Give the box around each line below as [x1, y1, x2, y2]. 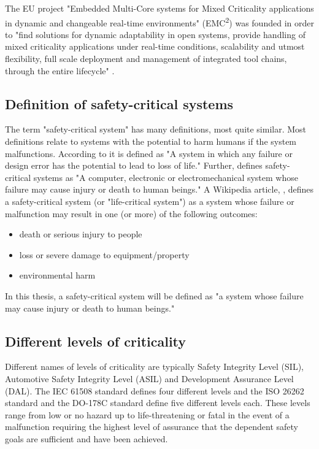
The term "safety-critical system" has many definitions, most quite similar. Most [5, 123, 307, 136]
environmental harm [19, 269, 96, 282]
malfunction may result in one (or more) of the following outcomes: [5, 207, 258, 220]
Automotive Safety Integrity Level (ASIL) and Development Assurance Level [5, 372, 294, 385]
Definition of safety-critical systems [5, 94, 234, 113]
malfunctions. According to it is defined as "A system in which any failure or [5, 147, 293, 159]
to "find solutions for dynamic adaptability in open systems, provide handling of [5, 28, 306, 40]
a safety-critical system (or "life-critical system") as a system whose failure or [5, 194, 294, 207]
